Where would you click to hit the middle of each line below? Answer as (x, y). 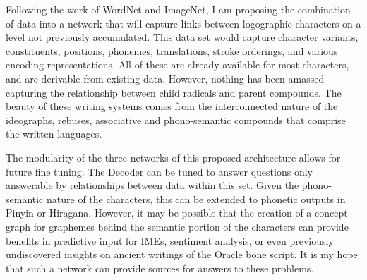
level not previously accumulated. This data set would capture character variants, (182, 37)
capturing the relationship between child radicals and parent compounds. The (174, 92)
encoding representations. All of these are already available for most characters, (178, 65)
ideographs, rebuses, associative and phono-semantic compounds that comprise (176, 120)
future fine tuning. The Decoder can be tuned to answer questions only (159, 171)
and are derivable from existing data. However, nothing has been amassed (165, 78)
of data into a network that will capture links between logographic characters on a (183, 23)
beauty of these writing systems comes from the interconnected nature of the (172, 106)
